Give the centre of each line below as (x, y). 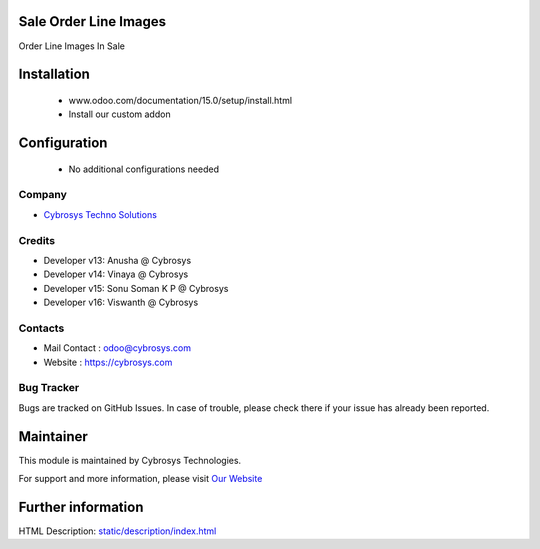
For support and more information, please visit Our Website (140, 479)
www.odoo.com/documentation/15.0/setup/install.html (180, 100)
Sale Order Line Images (92, 21)
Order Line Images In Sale (71, 46)
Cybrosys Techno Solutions (100, 214)
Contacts (41, 328)
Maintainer (53, 436)
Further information (81, 506)
